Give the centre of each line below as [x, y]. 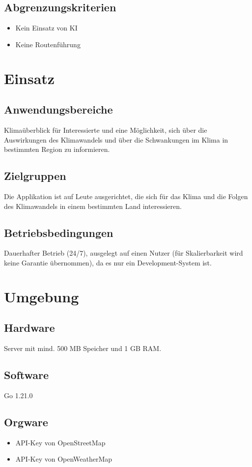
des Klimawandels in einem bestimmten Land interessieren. [93, 206]
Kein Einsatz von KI [46, 28]
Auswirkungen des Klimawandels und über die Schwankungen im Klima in [116, 139]
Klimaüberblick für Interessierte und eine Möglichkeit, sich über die [106, 130]
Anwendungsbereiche [58, 109]
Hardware [29, 328]
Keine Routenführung [48, 44]
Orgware [26, 422]
